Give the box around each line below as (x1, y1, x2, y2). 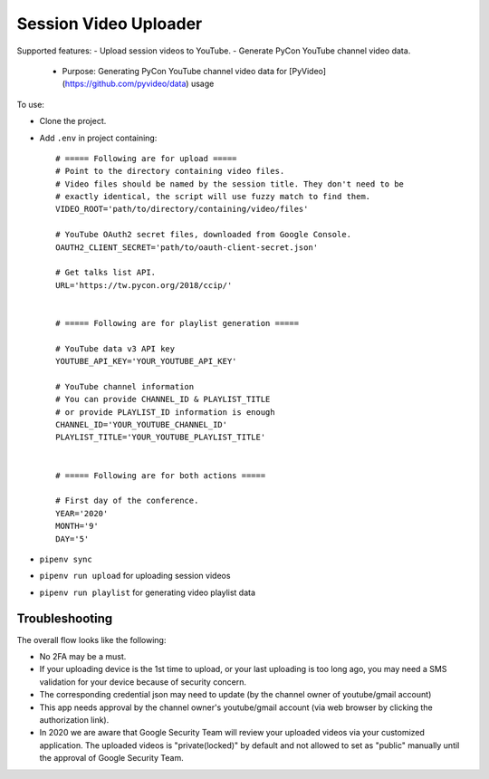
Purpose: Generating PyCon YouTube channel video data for (62, 65, 287, 76)
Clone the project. (39, 116, 107, 127)
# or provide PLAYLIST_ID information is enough (55, 407, 275, 417)
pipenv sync (39, 554, 92, 564)
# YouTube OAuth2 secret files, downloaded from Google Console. (55, 229, 352, 240)
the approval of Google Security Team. (39, 753, 185, 764)
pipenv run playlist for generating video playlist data (39, 587, 256, 598)
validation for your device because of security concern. (39, 676, 247, 688)
